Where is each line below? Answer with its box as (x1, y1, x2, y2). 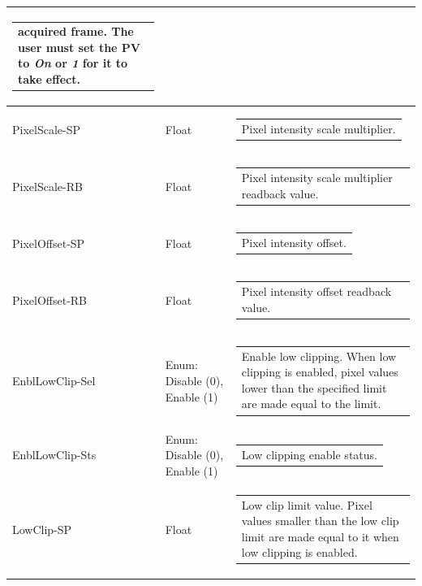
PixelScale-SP (12, 121, 81, 137)
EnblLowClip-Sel (12, 371, 96, 388)
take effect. (18, 71, 80, 88)
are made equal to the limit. (241, 395, 381, 412)
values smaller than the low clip (241, 512, 399, 529)
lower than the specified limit (241, 379, 387, 396)
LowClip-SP (12, 520, 72, 537)
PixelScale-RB (12, 177, 83, 194)
